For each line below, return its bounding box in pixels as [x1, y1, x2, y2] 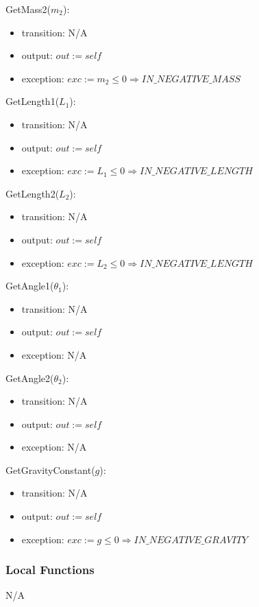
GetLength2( [5, 186, 60, 200]
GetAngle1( [5, 278, 54, 293]
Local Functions [5, 561, 95, 578]
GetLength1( [5, 94, 60, 108]
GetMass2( [5, 2, 51, 16]
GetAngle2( [5, 370, 54, 385]
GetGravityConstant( [5, 462, 95, 477]
